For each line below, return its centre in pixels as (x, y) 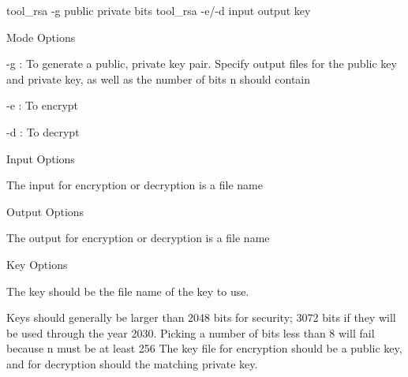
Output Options (45, 211)
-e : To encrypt (43, 105)
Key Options (37, 264)
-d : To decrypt (43, 131)
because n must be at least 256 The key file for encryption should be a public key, (204, 348)
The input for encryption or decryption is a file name (135, 185)
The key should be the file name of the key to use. (128, 291)
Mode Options (41, 37)
